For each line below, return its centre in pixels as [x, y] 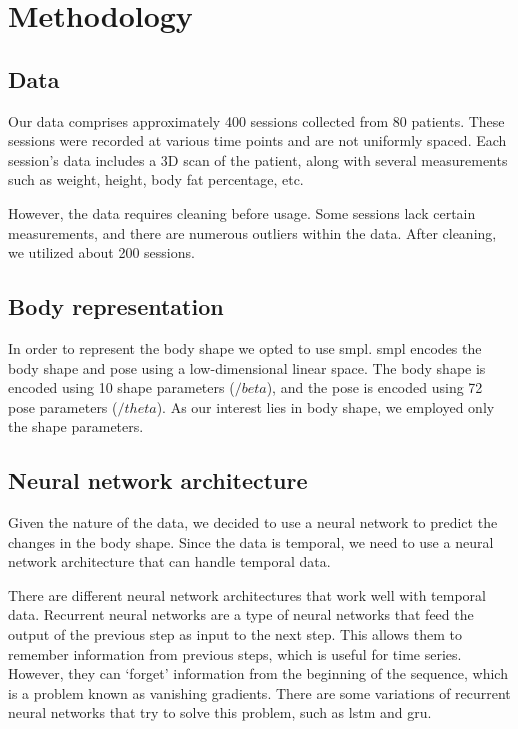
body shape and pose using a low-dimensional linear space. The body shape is [247, 367]
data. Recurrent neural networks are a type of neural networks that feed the [241, 614]
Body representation [116, 306]
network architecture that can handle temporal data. [169, 561]
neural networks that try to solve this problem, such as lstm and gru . [220, 712]
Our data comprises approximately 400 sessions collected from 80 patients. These [256, 120]
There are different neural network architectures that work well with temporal [247, 594]
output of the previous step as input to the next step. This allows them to [235, 634]
